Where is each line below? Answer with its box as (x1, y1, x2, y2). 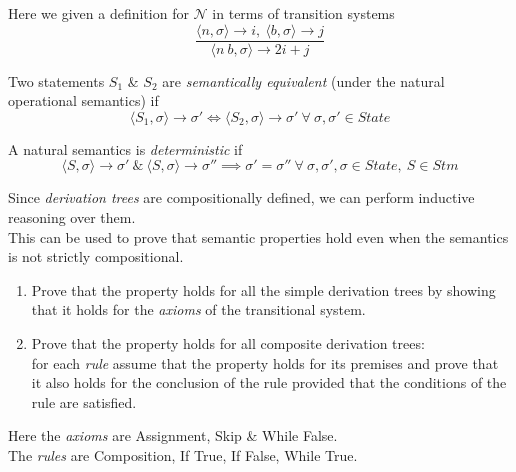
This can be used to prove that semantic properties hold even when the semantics (8, 226, 509, 247)
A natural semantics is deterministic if (8, 138, 243, 159)
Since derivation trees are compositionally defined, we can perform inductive (8, 187, 475, 208)
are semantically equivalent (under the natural (162, 70, 445, 91)
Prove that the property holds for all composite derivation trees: (31, 333, 425, 353)
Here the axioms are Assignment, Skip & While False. (8, 425, 338, 446)
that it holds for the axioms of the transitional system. (31, 299, 366, 320)
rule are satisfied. (31, 391, 137, 412)
